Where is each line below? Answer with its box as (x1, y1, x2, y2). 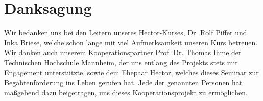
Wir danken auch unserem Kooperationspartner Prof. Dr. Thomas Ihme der (4, 47, 242, 58)
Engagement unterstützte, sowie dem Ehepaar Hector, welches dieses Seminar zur (4, 67, 259, 78)
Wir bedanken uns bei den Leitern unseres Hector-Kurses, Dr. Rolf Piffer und (4, 27, 247, 38)
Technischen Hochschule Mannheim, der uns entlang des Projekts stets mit (4, 57, 238, 67)
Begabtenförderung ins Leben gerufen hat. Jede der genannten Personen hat (4, 77, 243, 88)
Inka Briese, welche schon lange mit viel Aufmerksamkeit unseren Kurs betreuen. (4, 37, 258, 47)
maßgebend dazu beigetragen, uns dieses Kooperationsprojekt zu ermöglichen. (4, 87, 248, 97)
